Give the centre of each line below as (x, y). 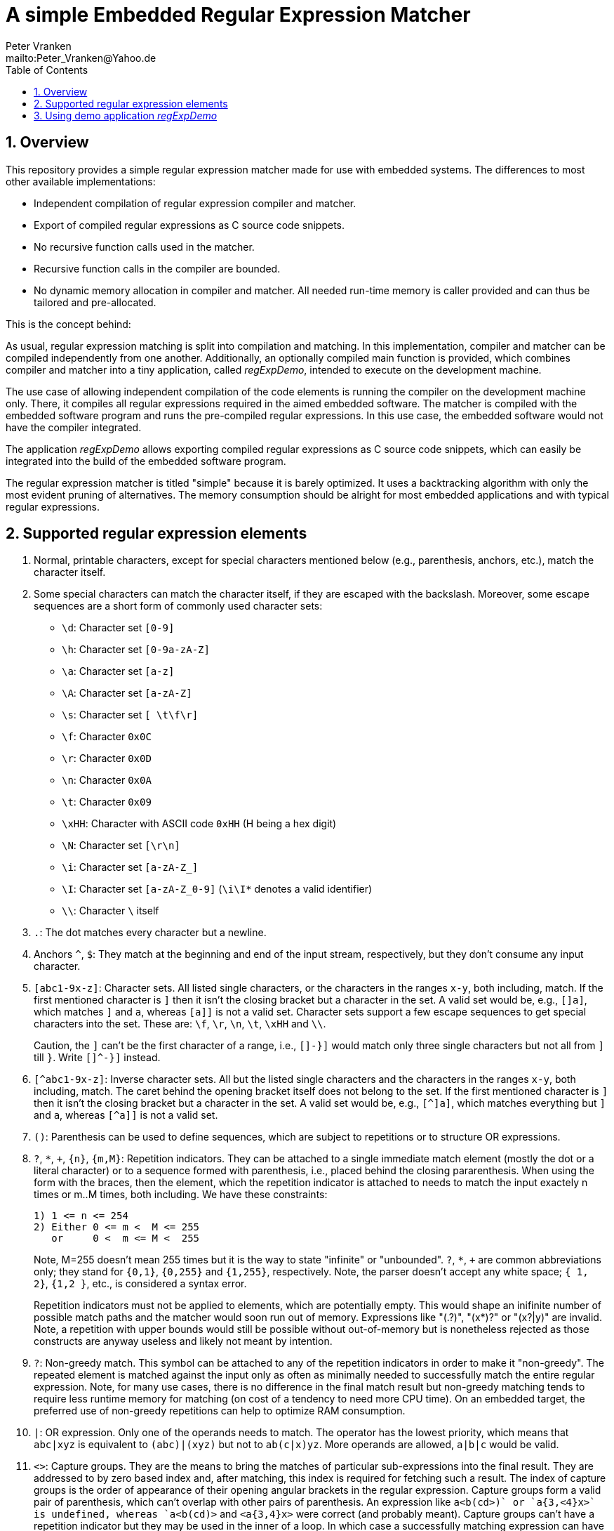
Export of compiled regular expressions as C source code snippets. (189, 225)
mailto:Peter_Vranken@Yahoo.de (81, 58)
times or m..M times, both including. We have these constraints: (181, 1195)
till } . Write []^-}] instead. (97, 1058)
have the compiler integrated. (74, 427)
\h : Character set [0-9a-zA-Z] (136, 650)
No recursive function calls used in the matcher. (144, 247)
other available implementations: (81, 181)
